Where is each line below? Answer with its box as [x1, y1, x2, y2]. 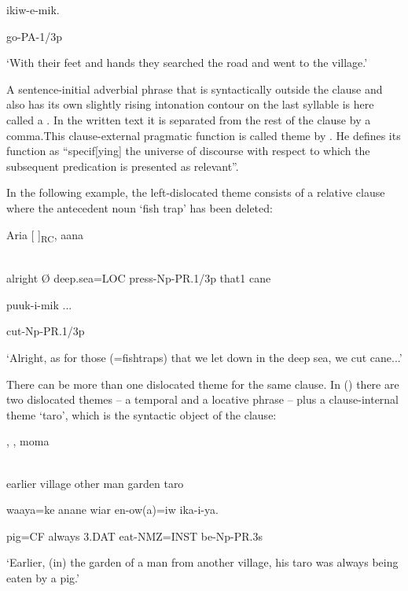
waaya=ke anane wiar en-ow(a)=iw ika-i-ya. [6, 501, 219, 518]
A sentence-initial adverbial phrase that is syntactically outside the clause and [6, 80, 383, 97]
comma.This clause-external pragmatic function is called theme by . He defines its [6, 127, 401, 143]
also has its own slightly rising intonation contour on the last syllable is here [6, 96, 374, 113]
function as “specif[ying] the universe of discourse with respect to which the [6, 142, 370, 159]
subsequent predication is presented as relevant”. [6, 157, 239, 174]
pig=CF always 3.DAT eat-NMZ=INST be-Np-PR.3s [6, 527, 263, 544]
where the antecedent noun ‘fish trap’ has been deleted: [6, 199, 273, 216]
